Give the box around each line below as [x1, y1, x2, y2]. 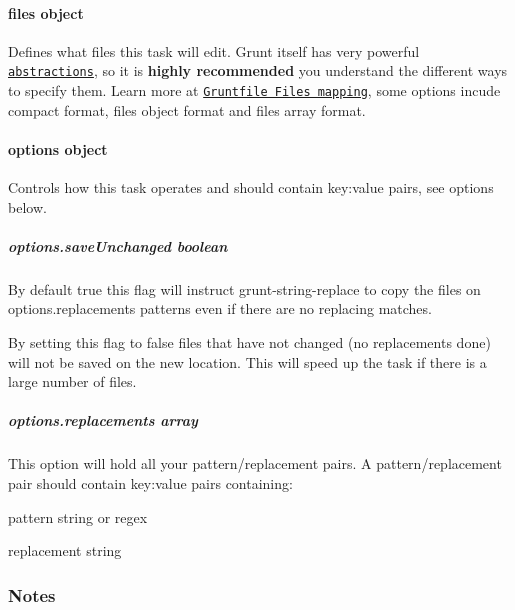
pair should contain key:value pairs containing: [8, 472, 293, 493]
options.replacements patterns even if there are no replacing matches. [8, 298, 432, 319]
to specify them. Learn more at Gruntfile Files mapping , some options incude [8, 80, 501, 101]
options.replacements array [8, 410, 198, 431]
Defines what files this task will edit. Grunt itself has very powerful [8, 40, 420, 61]
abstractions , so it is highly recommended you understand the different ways [8, 60, 508, 81]
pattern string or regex [8, 506, 148, 527]
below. [8, 196, 47, 217]
